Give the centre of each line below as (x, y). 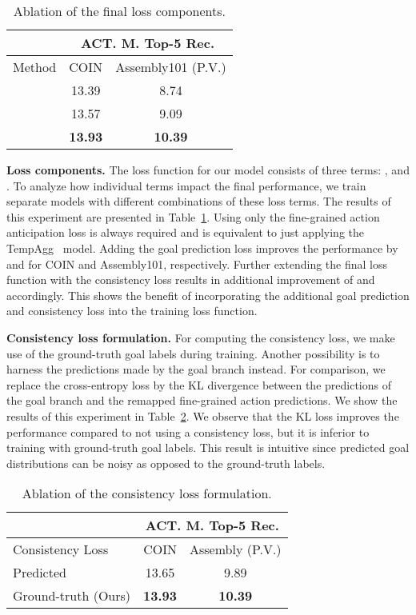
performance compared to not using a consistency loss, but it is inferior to (188, 431)
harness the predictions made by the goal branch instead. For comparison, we (196, 369)
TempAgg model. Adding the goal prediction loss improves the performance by (202, 248)
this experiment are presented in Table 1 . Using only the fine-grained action (193, 216)
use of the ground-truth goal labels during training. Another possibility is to (193, 353)
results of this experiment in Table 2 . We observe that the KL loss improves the (203, 415)
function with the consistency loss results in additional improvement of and (191, 280)
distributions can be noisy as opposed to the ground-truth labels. (166, 463)
